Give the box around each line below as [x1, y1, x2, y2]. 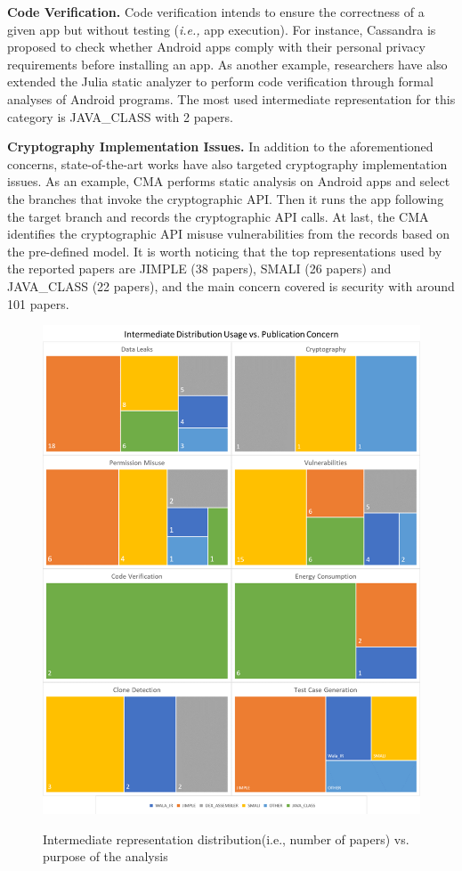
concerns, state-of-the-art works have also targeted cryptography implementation [7, 154, 448, 173]
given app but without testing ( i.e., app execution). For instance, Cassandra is [7, 20, 436, 38]
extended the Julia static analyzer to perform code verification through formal [7, 72, 434, 91]
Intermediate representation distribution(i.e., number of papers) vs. [43, 829, 409, 848]
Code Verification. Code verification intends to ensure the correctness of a [7, 3, 425, 20]
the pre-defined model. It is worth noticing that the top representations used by [7, 241, 442, 260]
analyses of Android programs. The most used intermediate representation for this [7, 89, 456, 108]
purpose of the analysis [43, 847, 168, 866]
